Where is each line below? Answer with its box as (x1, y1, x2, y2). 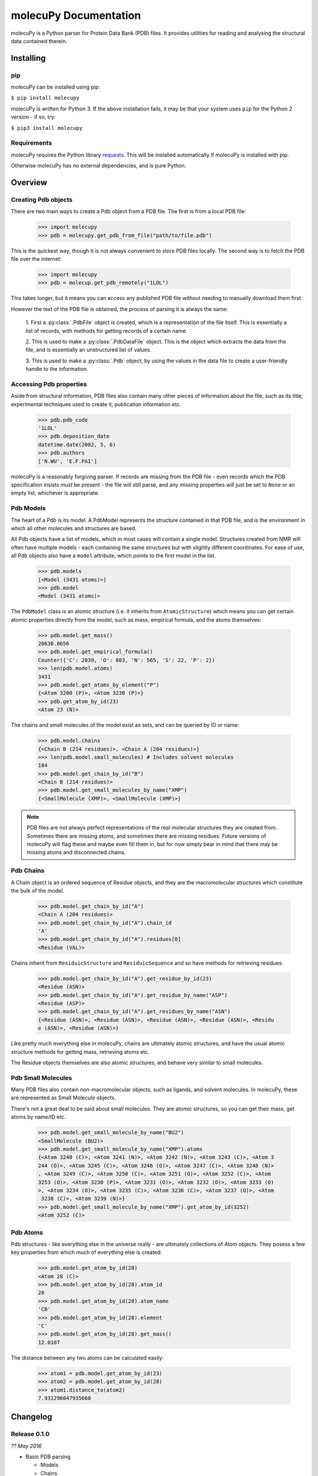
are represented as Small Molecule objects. (11, 1094, 116, 1101)
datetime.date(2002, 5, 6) (38, 441, 116, 448)
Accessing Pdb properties (11, 380, 87, 388)
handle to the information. (25, 365, 88, 373)
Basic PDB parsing (25, 1453, 71, 1461)
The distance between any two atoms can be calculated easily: (11, 1354, 164, 1361)
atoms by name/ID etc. (11, 1113, 66, 1121)
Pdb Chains (11, 867, 45, 875)
